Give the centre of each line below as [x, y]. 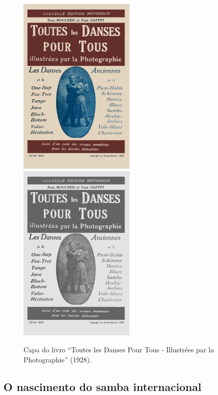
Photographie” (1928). [57, 359]
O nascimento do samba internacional [102, 386]
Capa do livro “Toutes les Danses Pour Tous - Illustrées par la [119, 350]
